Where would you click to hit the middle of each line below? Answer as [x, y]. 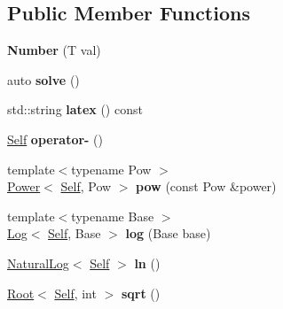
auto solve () [43, 79]
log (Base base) [168, 233]
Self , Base [75, 233]
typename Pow [111, 169]
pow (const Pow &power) [206, 186]
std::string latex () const [75, 109]
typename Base [113, 216]
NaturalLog [38, 263]
